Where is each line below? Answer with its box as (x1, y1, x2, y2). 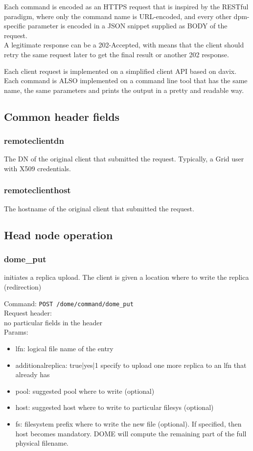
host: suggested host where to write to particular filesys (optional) (15, 402, 214, 412)
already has (15, 369, 50, 380)
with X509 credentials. (4, 163, 71, 173)
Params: (4, 327, 28, 337)
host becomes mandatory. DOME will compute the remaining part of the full (15, 428, 247, 438)
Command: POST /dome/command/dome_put (4, 298, 134, 308)
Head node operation (4, 227, 113, 242)
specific (4, 21, 26, 31)
